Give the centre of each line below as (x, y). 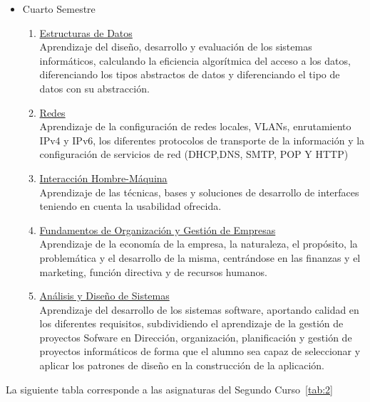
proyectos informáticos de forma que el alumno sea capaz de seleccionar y (200, 351)
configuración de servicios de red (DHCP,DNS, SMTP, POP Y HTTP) (194, 154)
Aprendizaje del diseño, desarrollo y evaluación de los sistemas (176, 47)
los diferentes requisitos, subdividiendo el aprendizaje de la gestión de (191, 323)
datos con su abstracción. (94, 88)
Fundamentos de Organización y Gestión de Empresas (158, 229)
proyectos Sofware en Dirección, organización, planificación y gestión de (196, 337)
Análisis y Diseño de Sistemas (104, 296)
